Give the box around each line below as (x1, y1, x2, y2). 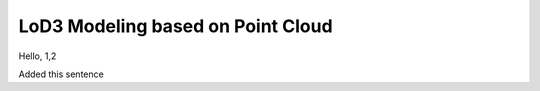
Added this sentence (18, 68, 104, 80)
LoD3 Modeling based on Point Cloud (18, 15, 334, 37)
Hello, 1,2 (18, 50, 57, 62)
